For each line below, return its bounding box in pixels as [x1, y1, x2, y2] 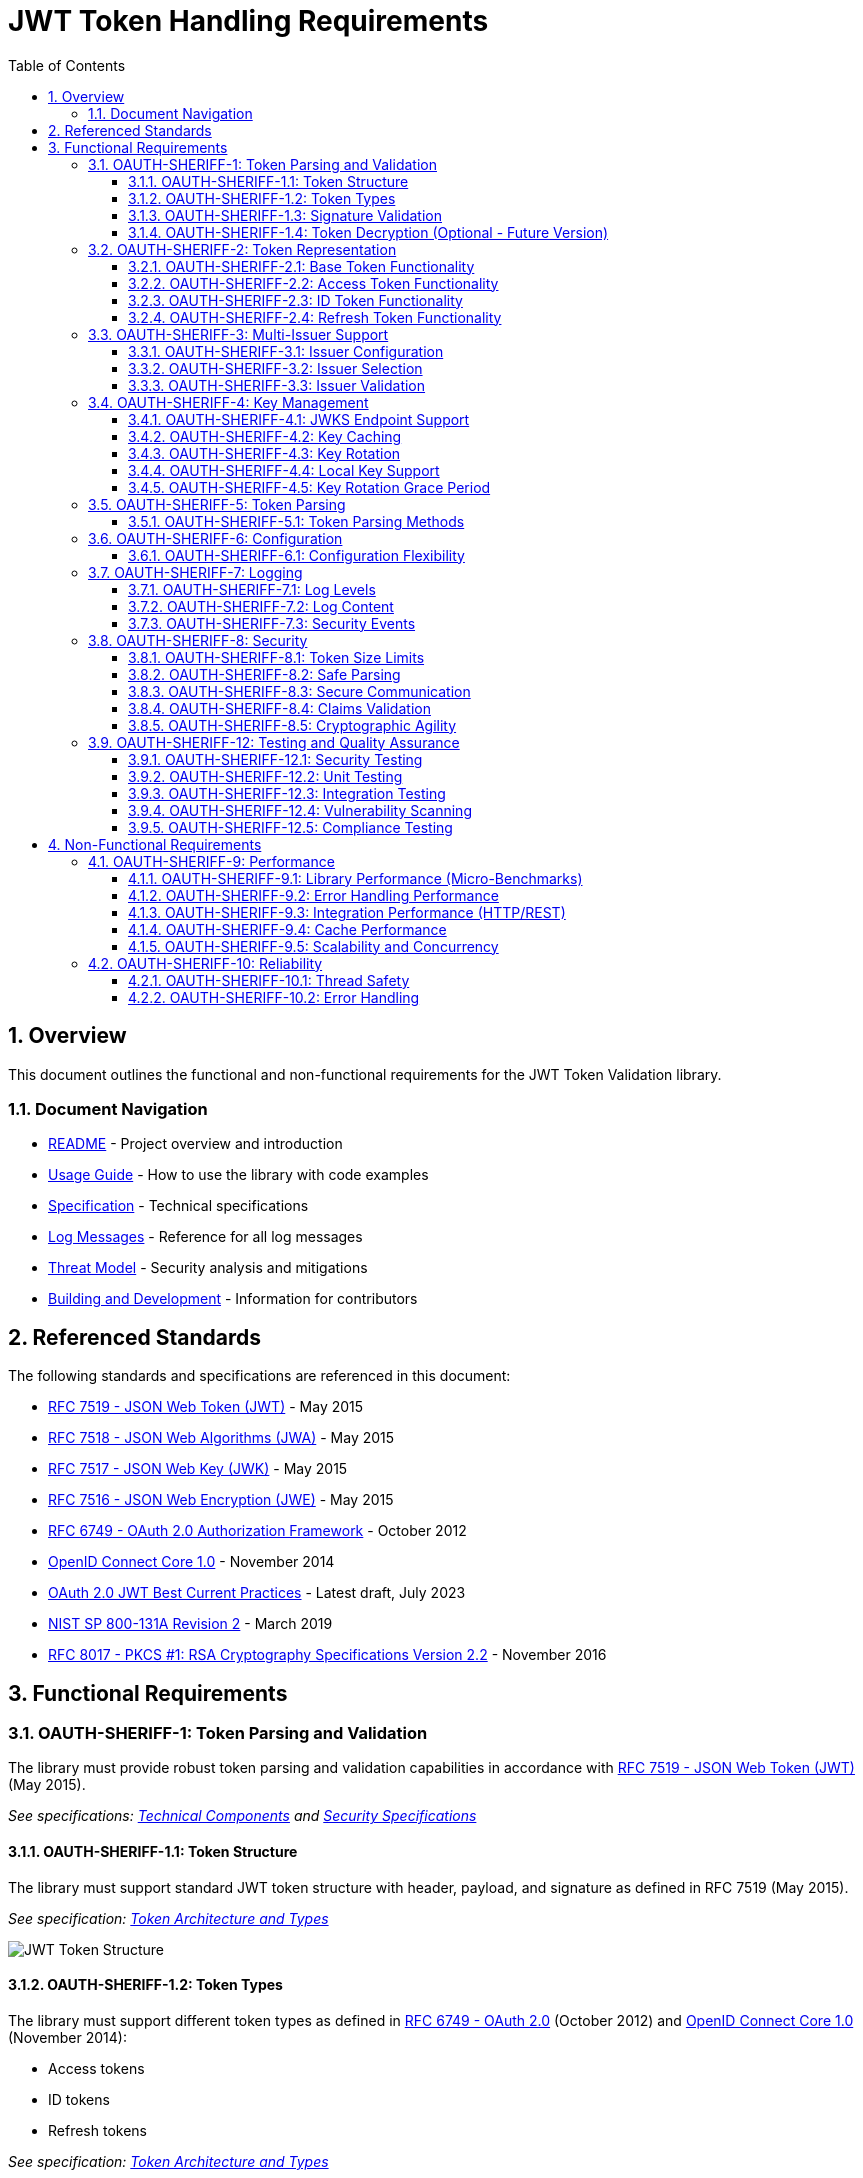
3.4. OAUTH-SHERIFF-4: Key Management [88, 393, 369, 411]
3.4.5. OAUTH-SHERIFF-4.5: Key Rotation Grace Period [128, 478, 491, 496]
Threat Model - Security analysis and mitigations [48, 1259, 368, 1277]
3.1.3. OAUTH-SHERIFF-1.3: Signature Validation [128, 206, 442, 224]
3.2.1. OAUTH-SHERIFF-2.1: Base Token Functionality [128, 257, 475, 275]
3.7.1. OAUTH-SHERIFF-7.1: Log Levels [128, 580, 376, 598]
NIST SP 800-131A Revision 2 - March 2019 [48, 1615, 333, 1633]
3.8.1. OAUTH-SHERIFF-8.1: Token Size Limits [128, 648, 425, 666]
